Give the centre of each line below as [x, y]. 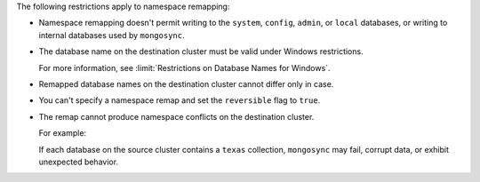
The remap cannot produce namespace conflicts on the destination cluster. [176, 116]
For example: [63, 133]
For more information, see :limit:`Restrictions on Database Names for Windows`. [184, 67]
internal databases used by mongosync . [112, 35]
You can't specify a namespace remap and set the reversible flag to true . [180, 100]
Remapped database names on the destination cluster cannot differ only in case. [186, 83]
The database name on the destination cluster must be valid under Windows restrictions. [201, 51]
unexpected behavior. [79, 162]
